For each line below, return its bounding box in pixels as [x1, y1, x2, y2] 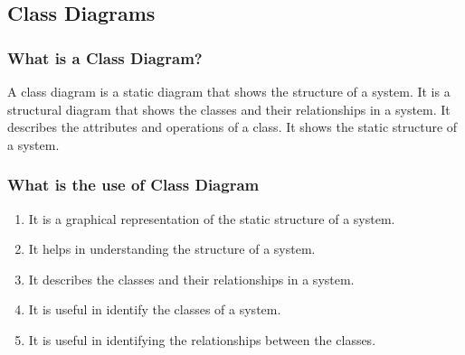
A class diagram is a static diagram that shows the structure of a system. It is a [7, 82, 451, 100]
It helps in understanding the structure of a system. [28, 239, 316, 258]
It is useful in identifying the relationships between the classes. [28, 330, 376, 349]
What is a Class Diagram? [7, 46, 203, 69]
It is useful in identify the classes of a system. [28, 300, 281, 319]
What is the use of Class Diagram [7, 173, 260, 196]
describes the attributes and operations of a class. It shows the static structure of [7, 117, 458, 136]
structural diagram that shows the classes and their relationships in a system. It [7, 99, 451, 118]
